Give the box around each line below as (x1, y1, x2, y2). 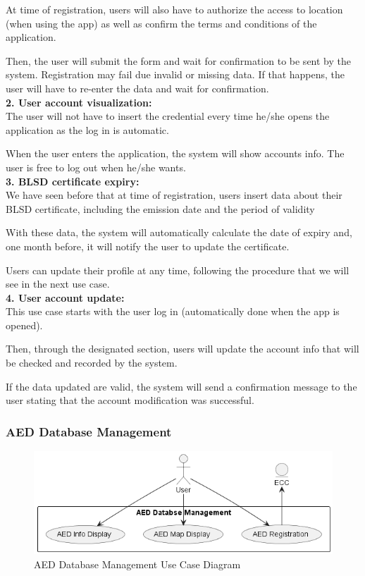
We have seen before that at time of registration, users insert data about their (6, 188, 342, 202)
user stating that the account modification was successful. (6, 393, 254, 408)
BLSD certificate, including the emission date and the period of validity (6, 201, 315, 216)
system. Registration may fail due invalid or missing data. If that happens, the (6, 67, 345, 82)
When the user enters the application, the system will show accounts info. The (6, 146, 345, 161)
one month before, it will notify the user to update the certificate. (6, 238, 290, 253)
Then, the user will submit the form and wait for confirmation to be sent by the (6, 53, 351, 68)
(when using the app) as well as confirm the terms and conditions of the (6, 16, 317, 30)
